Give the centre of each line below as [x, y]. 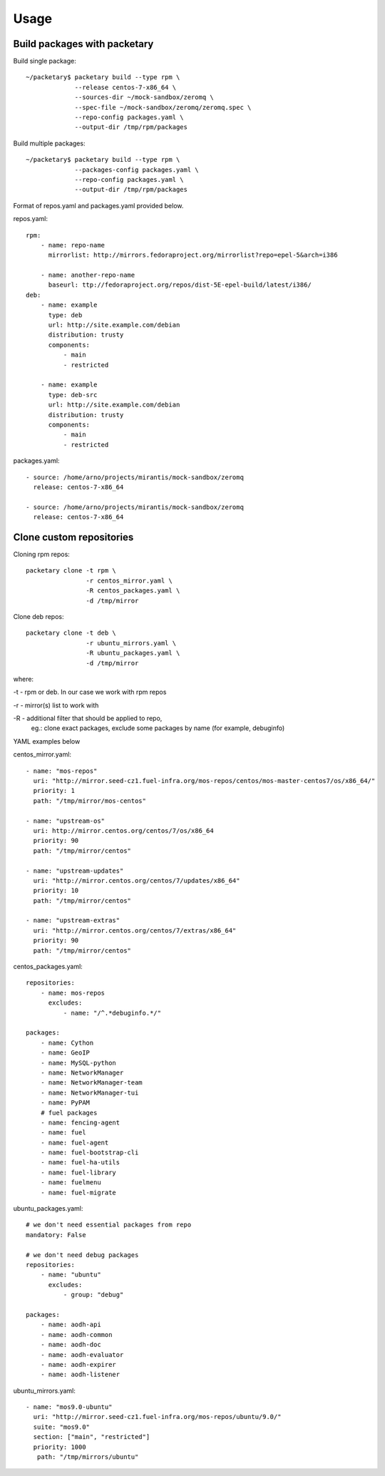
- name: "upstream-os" [66, 821]
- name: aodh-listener [80, 1375]
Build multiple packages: [49, 143]
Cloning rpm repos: [42, 554]
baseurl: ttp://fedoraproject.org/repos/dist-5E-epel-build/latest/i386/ [180, 285]
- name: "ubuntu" [71, 1275]
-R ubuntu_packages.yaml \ [133, 653]
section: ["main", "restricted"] [92, 1437]
